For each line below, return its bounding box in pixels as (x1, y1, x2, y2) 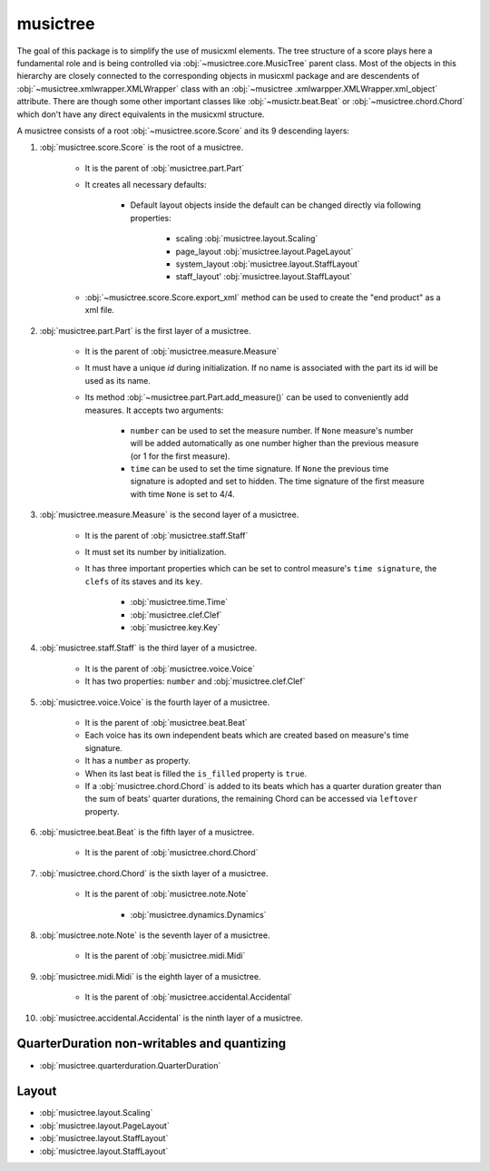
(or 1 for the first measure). (130, 450, 230, 462)
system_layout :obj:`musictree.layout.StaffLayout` (175, 259, 360, 269)
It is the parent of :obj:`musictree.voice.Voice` (84, 663, 256, 674)
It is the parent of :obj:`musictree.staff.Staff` (84, 530, 249, 541)
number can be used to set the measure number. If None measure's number (130, 424, 414, 435)
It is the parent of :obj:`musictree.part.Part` (84, 162, 245, 173)
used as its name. (84, 375, 152, 385)
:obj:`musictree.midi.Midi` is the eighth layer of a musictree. (39, 971, 261, 981)
